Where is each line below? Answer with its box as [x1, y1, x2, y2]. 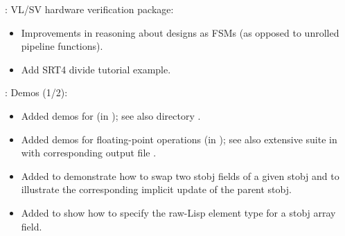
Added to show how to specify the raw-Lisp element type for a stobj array [21, 205, 336, 219]
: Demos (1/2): [5, 85, 68, 100]
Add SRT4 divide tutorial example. [21, 62, 171, 76]
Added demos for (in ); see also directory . [21, 108, 201, 122]
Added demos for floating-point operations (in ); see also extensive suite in [21, 131, 337, 146]
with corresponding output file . [21, 145, 157, 160]
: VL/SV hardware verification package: [5, 2, 174, 16]
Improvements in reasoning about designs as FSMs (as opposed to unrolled [21, 25, 339, 39]
